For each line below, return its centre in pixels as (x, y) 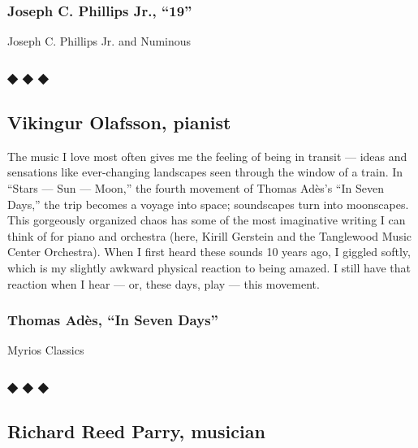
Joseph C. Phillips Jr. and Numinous (99, 41)
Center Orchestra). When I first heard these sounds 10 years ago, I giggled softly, (209, 252)
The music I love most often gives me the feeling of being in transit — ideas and (207, 156)
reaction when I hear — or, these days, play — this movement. (164, 283)
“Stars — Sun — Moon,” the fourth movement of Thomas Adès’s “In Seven (196, 188)
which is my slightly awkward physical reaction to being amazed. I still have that (209, 268)
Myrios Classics (46, 350)
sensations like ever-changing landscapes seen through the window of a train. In (205, 172)
